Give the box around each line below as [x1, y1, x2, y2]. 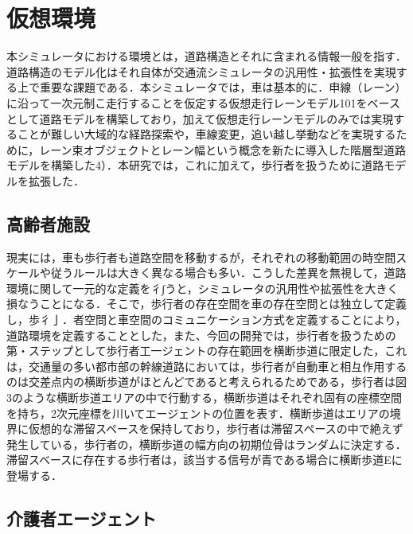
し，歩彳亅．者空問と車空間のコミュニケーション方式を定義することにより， [6, 311, 407, 328]
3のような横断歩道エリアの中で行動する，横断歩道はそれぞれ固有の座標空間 [6, 389, 402, 406]
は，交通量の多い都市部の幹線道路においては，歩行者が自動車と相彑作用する [6, 357, 407, 374]
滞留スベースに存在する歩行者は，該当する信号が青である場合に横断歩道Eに [6, 451, 403, 468]
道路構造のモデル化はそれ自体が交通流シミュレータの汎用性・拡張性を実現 [6, 63, 396, 80]
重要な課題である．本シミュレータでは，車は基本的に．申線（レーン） [39, 79, 407, 95]
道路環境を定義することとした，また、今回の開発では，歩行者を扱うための [6, 326, 396, 343]
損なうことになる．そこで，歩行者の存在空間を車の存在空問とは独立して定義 [6, 295, 407, 312]
